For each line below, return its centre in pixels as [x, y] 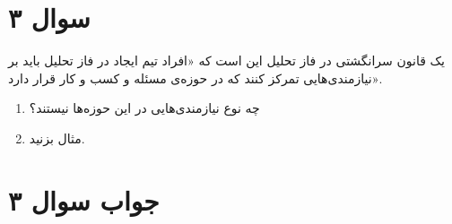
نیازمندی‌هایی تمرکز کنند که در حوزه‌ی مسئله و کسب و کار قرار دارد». [196, 78]
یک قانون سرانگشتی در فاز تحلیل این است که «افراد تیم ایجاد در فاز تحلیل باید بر [226, 60]
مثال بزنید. [57, 138]
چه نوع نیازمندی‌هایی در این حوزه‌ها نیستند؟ [144, 108]
